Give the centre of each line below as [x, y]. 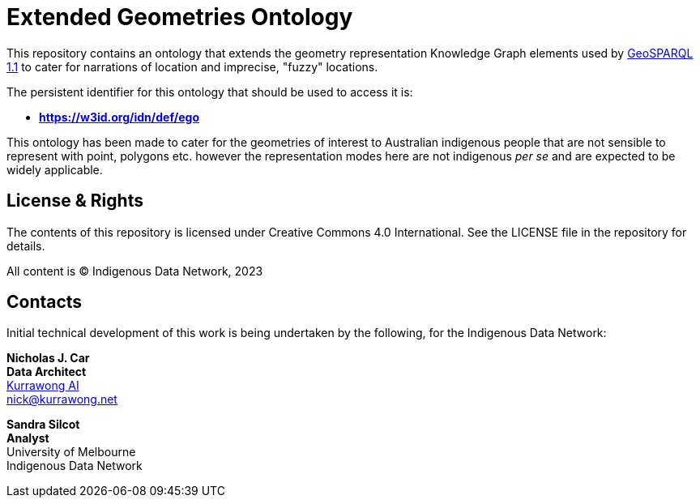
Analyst [28, 438]
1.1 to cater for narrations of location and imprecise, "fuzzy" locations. [192, 66]
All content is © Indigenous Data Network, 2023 [135, 271]
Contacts [45, 302]
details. [26, 246]
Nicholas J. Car [48, 358]
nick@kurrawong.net [62, 399]
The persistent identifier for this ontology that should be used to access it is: [210, 92]
